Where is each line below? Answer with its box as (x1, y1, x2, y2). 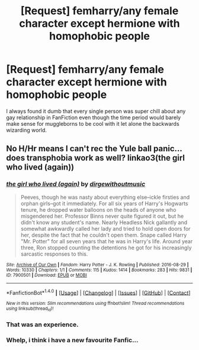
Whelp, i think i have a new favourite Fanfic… (6, 336, 139, 345)
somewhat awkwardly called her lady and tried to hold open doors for (20, 225, 191, 232)
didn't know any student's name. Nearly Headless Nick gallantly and (20, 218, 188, 226)
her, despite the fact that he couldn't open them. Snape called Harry (20, 231, 187, 238)
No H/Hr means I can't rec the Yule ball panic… (6, 144, 182, 154)
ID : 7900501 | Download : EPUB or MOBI (6, 272, 87, 278)
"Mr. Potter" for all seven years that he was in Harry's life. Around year (20, 237, 193, 244)
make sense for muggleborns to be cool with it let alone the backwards (6, 120, 179, 127)
